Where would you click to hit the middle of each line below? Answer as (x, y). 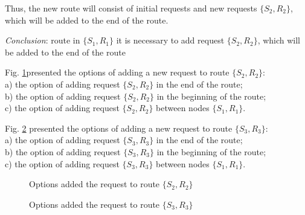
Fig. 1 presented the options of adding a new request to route (117, 72)
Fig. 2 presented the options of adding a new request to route (119, 128)
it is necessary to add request (170, 40)
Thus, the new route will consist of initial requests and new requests (131, 8)
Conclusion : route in (43, 40)
